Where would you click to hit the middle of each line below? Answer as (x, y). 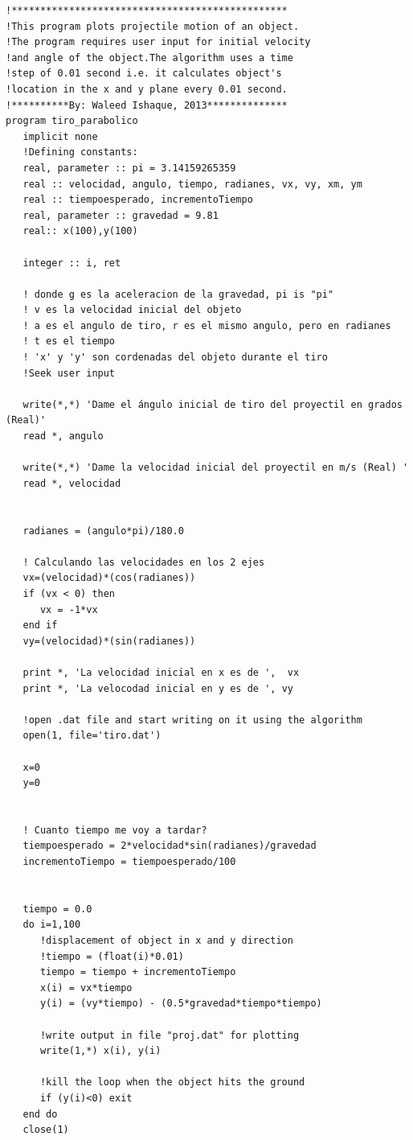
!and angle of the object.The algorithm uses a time (149, 58)
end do (40, 1114)
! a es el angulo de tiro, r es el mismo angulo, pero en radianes (207, 325)
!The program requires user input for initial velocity (158, 42)
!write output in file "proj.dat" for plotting (170, 1035)
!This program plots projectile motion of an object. (153, 26)
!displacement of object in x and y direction (166, 941)
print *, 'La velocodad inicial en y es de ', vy (158, 688)
